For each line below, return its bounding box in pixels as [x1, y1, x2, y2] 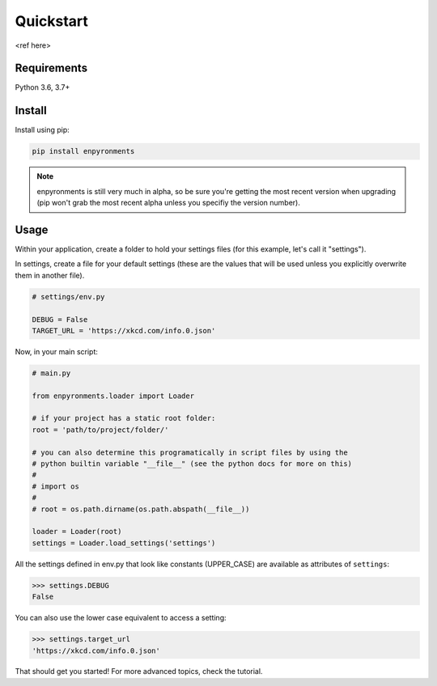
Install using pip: [15, 125, 70, 135]
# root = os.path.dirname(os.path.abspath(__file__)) [32, 504, 250, 514]
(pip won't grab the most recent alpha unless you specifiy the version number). [36, 198, 301, 208]
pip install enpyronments [32, 146, 135, 156]
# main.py [32, 368, 71, 378]
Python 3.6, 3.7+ [15, 83, 70, 92]
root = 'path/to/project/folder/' [32, 425, 169, 434]
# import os [32, 481, 80, 491]
